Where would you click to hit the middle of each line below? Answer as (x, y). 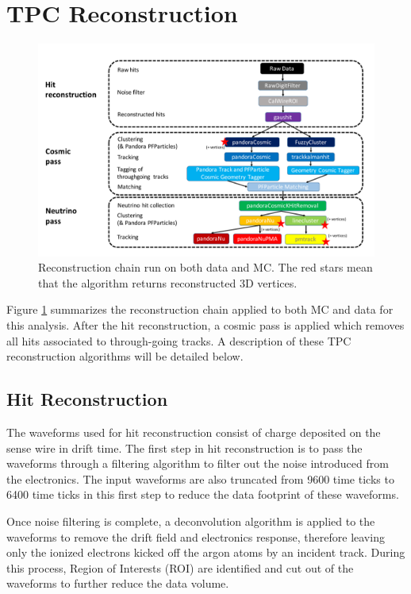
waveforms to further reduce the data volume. (118, 583)
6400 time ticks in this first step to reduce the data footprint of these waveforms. (203, 494)
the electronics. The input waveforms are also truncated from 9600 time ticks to (200, 478)
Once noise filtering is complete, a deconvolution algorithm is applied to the (191, 521)
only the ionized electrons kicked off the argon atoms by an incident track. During (206, 552)
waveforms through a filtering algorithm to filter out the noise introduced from (198, 463)
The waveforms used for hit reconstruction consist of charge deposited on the (194, 432)
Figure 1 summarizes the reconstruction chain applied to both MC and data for (200, 309)
